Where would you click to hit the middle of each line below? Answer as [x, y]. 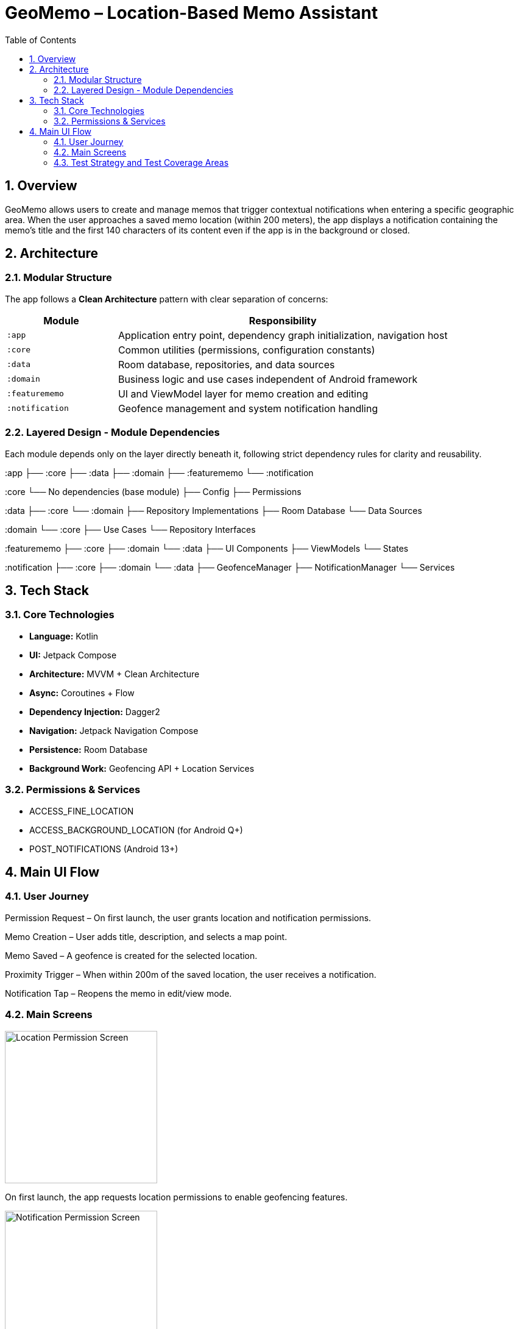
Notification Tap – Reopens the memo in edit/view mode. [118, 993]
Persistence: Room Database [89, 749]
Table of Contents [41, 40]
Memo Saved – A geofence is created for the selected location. [131, 955]
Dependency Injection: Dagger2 [95, 711]
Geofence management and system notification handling [248, 408]
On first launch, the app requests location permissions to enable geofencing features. [176, 1197]
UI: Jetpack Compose [73, 655]
